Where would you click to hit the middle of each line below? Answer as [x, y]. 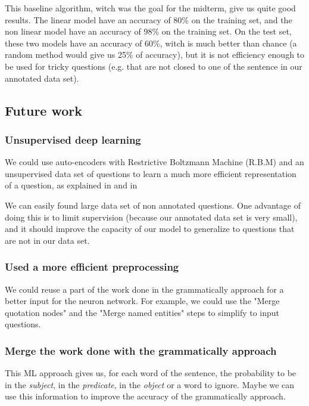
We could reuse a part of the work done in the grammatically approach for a [144, 289]
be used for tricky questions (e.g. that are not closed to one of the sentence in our [154, 66]
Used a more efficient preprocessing [92, 267]
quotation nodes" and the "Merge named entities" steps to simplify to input [142, 312]
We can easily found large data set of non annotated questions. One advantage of [153, 205]
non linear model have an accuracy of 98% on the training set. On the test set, [148, 31]
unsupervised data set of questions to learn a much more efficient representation [151, 173]
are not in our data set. [47, 240]
